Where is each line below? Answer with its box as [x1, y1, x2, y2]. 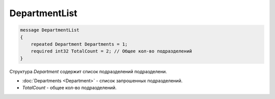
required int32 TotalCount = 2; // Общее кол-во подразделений [31, 48, 193, 54]
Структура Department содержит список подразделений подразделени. [9, 68, 168, 74]
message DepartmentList [20, 27, 80, 33]
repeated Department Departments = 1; [31, 41, 128, 47]
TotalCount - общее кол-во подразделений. [22, 85, 117, 91]
